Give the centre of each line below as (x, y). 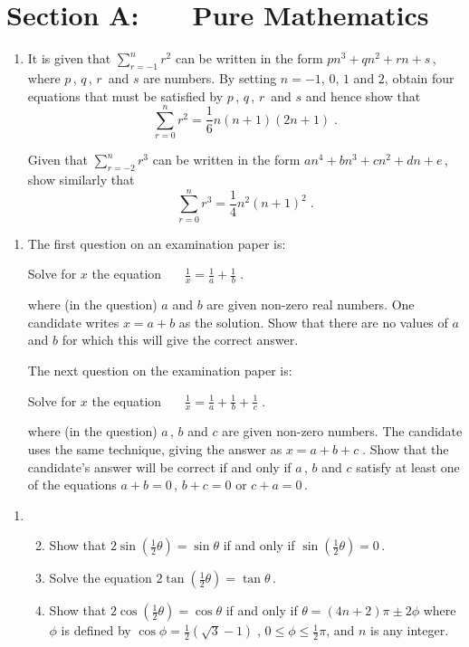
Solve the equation (100, 578)
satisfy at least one (408, 466)
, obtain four (419, 77)
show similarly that (81, 180)
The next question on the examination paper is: (160, 370)
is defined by (96, 630)
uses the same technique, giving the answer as (155, 448)
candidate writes (73, 322)
